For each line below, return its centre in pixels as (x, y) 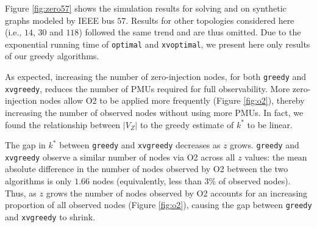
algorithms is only (38, 181)
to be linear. (270, 124)
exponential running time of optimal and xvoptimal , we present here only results (158, 44)
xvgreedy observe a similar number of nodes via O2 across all (120, 157)
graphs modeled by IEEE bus (60, 20)
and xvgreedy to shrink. (50, 216)
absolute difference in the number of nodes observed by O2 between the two (147, 169)
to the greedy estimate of (187, 124)
